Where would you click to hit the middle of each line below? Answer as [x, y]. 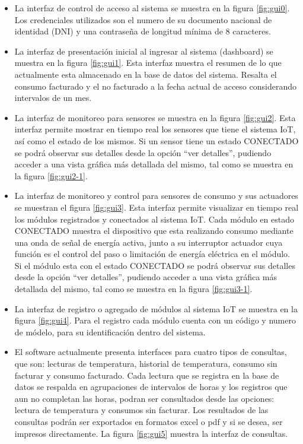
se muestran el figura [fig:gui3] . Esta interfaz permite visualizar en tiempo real [157, 207]
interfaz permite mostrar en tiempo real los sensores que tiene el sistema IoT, [155, 129]
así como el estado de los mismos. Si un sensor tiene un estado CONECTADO [157, 140]
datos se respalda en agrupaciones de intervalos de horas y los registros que [151, 387]
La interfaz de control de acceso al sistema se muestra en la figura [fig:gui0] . [152, 8]
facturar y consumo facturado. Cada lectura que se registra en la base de [147, 375]
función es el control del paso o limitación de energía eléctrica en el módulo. [152, 254]
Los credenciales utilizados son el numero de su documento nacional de [143, 19]
